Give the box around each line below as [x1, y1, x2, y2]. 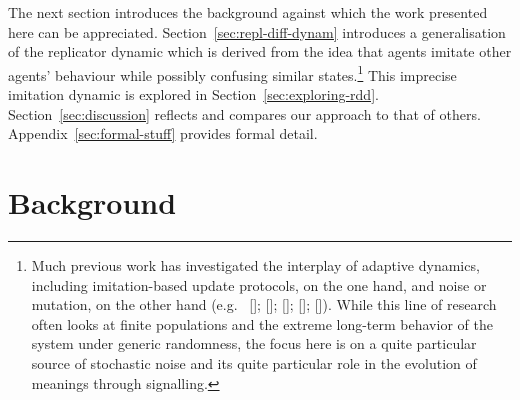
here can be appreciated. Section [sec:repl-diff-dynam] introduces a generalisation [8, 21, 506, 42]
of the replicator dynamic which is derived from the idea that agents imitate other [8, 41, 512, 62]
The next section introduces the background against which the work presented [8, 2, 488, 22]
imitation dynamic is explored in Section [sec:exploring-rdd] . [8, 84, 379, 105]
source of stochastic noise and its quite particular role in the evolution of [31, 352, 477, 373]
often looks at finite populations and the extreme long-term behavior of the [31, 313, 493, 334]
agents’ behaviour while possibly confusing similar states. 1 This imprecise [8, 61, 457, 85]
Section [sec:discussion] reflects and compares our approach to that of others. [8, 103, 481, 124]
